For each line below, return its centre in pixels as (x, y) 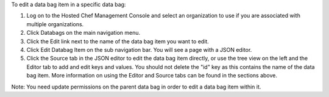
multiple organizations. (55, 24)
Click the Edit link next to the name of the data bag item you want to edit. (118, 41)
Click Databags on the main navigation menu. (83, 33)
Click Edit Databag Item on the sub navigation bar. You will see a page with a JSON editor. (139, 49)
